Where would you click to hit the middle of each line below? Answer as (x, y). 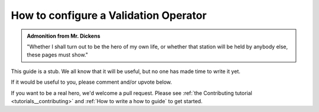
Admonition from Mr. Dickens (64, 36)
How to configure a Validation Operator (109, 15)
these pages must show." (58, 55)
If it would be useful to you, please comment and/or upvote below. (92, 82)
